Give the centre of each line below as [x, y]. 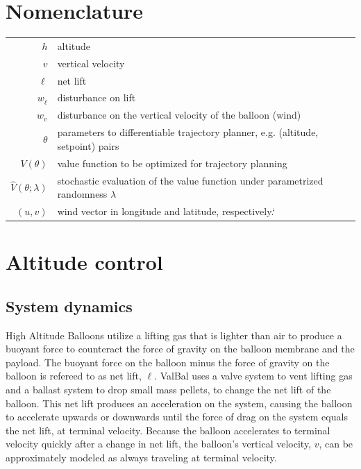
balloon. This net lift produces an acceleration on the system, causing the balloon [179, 403]
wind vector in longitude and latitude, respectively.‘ [166, 211]
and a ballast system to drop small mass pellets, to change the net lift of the [168, 390]
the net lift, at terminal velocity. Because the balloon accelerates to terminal [168, 430]
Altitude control [84, 262]
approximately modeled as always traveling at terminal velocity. [141, 457]
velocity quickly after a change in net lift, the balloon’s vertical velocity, [159, 444]
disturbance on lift [96, 97]
